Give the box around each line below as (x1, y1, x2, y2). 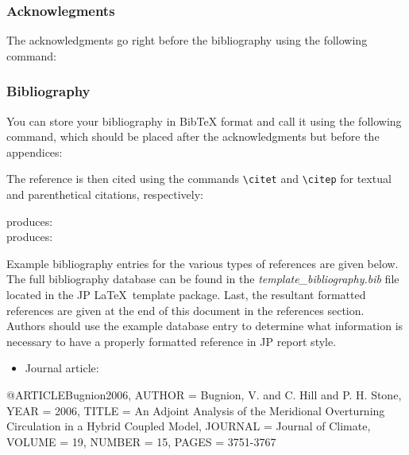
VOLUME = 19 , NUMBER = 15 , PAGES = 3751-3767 (6, 433, 276, 449)
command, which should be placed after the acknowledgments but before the (6, 128, 380, 145)
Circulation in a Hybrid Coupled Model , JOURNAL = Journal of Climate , (6, 418, 371, 434)
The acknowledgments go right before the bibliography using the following (6, 32, 368, 49)
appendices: (6, 143, 63, 160)
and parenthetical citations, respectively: (6, 186, 203, 203)
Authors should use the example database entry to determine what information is (6, 317, 403, 334)
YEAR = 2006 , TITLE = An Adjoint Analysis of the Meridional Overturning (6, 402, 385, 418)
